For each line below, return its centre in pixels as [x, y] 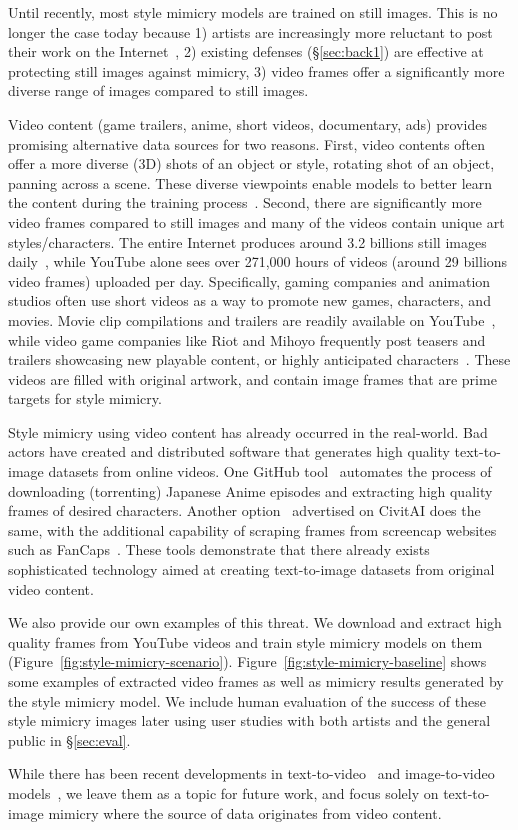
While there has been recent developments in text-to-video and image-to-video [251, 773]
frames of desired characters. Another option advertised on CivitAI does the [244, 510]
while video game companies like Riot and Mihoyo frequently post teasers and [247, 339]
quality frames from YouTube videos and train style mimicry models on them [245, 641]
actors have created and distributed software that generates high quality [229, 451]
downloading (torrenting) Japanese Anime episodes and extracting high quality [250, 490]
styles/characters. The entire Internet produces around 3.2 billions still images [247, 241]
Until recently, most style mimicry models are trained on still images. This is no [253, 12]
